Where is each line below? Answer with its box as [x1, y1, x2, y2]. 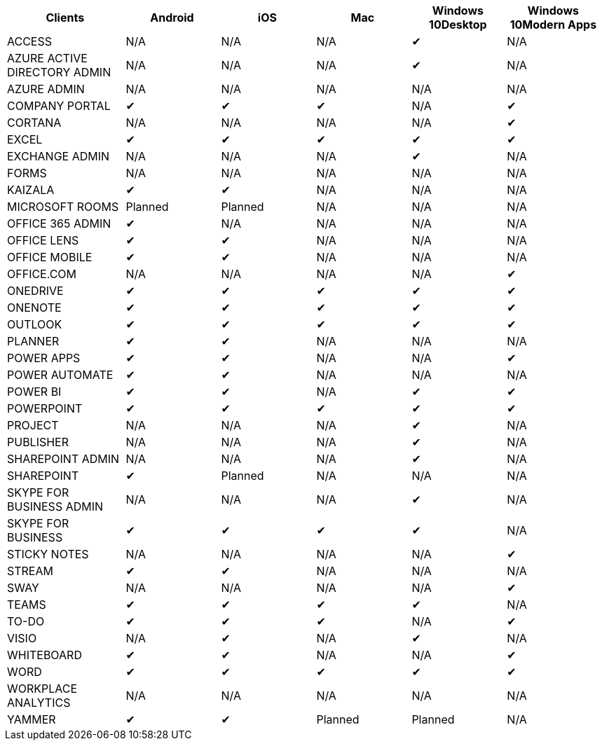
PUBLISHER [7, 435, 69, 449]
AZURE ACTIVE [7, 51, 88, 65]
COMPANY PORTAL [7, 99, 111, 113]
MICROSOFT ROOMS [7, 200, 119, 214]
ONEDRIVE [7, 284, 64, 298]
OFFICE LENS [7, 233, 79, 247]
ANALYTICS [7, 696, 71, 710]
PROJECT [7, 418, 59, 432]
